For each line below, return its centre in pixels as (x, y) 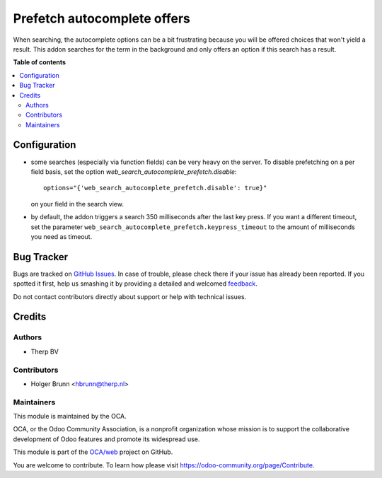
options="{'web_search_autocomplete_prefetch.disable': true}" (155, 188)
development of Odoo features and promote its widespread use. (106, 439)
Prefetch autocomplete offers (102, 18)
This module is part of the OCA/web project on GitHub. (93, 452)
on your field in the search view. (77, 204)
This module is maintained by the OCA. (70, 416)
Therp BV (45, 351)
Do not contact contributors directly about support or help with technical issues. (130, 296)
